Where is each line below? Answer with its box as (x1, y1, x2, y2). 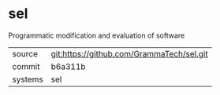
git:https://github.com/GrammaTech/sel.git (50, 48, 208, 59)
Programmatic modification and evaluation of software (8, 31, 185, 40)
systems (12, 74, 43, 85)
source (12, 48, 38, 59)
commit (12, 60, 40, 71)
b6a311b (50, 60, 86, 71)
